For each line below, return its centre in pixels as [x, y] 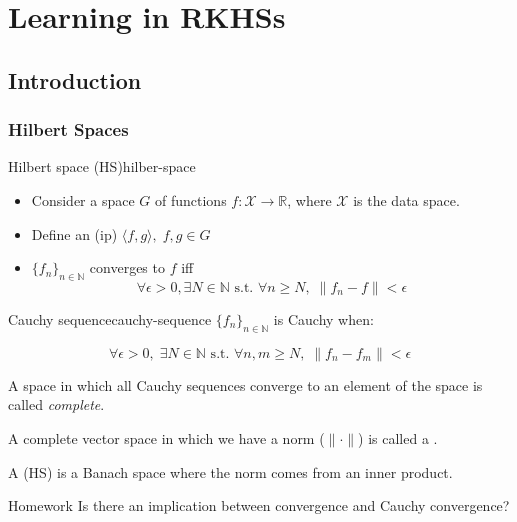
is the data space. [406, 199]
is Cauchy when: [323, 318]
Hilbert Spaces [68, 129]
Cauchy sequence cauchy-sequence [110, 318]
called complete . [56, 404]
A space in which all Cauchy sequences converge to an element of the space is [245, 384]
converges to [127, 267]
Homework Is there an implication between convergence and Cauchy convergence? [259, 505]
